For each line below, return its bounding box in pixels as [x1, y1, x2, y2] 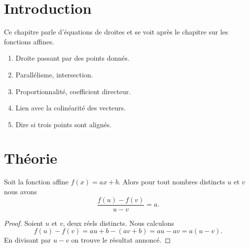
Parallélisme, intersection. [15, 69, 93, 79]
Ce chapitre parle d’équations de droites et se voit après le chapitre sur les [4, 27, 228, 37]
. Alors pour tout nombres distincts [118, 177, 225, 187]
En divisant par [4, 235, 51, 245]
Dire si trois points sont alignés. [15, 119, 112, 129]
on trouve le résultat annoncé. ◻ [71, 235, 171, 245]
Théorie [4, 148, 58, 168]
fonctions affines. [4, 36, 54, 46]
